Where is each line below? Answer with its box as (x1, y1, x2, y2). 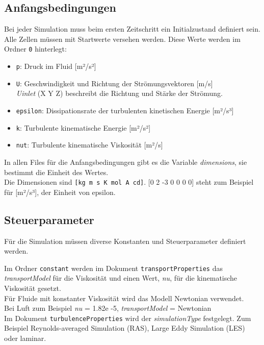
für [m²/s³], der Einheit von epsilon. (4, 186, 116, 197)
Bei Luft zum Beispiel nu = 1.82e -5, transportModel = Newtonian (4, 303, 212, 313)
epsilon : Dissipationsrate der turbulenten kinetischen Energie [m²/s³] (16, 105, 234, 115)
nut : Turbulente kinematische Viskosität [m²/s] (16, 139, 163, 150)
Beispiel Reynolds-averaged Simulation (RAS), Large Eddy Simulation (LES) (4, 323, 245, 333)
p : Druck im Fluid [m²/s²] (16, 61, 96, 71)
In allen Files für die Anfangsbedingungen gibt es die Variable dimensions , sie (4, 156, 247, 167)
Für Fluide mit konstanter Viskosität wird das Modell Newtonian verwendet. (4, 292, 244, 303)
